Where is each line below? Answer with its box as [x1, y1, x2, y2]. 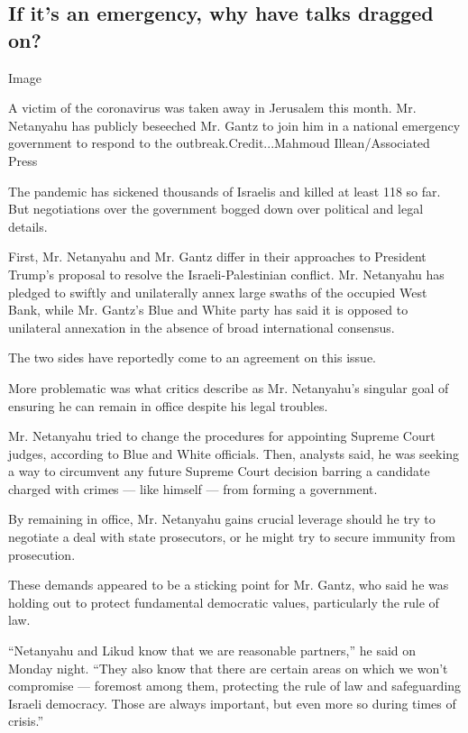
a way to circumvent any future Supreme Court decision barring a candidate [8, 462, 430, 481]
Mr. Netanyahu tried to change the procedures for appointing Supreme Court [8, 426, 436, 445]
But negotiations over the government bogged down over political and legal [8, 199, 424, 218]
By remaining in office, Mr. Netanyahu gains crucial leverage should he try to [8, 509, 436, 528]
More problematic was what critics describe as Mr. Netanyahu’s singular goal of [8, 378, 449, 397]
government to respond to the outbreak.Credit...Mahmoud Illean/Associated [8, 133, 430, 152]
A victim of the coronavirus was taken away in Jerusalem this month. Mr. [8, 98, 417, 117]
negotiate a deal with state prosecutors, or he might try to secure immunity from [8, 527, 455, 546]
